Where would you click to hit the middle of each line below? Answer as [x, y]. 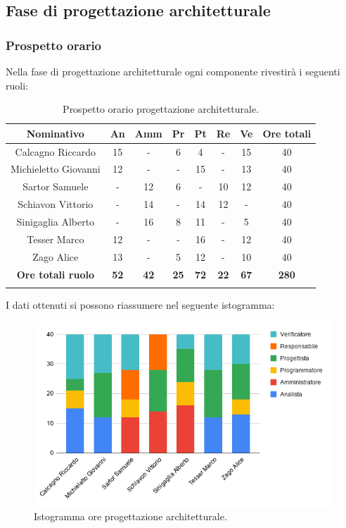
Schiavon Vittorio [56, 204]
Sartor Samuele [56, 186]
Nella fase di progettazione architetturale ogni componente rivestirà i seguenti [173, 71]
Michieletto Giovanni [56, 169]
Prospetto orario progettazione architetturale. [161, 109]
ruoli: [17, 85]
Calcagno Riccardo [56, 151]
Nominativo [55, 133]
